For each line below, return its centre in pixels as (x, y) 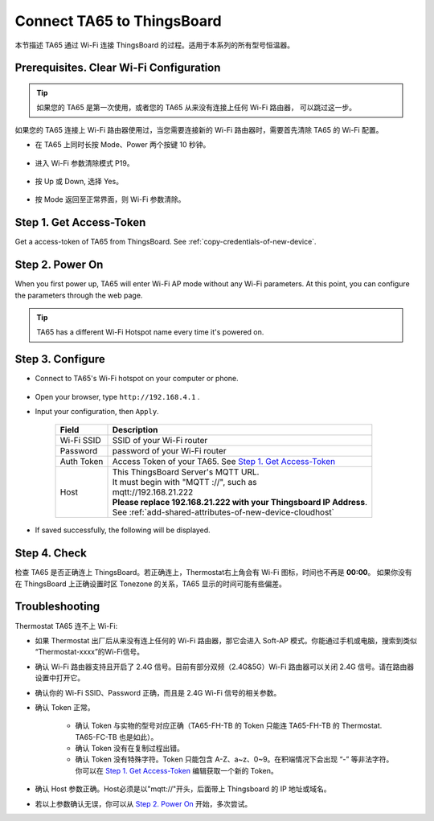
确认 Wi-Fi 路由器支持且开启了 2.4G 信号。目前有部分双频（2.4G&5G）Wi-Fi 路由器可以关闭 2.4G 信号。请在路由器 (225, 667)
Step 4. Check (51, 554)
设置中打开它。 (59, 678)
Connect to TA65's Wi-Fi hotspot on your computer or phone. (137, 379)
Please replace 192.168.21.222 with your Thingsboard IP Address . (240, 503)
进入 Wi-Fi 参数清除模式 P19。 (84, 163)
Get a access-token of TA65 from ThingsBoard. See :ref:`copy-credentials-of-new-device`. (166, 242)
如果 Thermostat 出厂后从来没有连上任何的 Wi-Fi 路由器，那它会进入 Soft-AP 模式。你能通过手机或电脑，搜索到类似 (226, 640)
